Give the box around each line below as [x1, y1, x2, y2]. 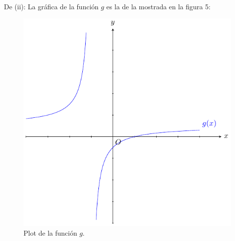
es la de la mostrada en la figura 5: [106, 1, 211, 11]
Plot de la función [23, 227, 77, 238]
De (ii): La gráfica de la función [4, 1, 99, 11]
